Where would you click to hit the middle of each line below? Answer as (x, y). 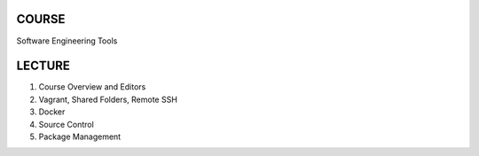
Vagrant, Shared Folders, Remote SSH (108, 99)
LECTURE (43, 66)
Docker (52, 112)
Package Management (80, 136)
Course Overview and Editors (92, 87)
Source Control (67, 124)
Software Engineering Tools (67, 41)
